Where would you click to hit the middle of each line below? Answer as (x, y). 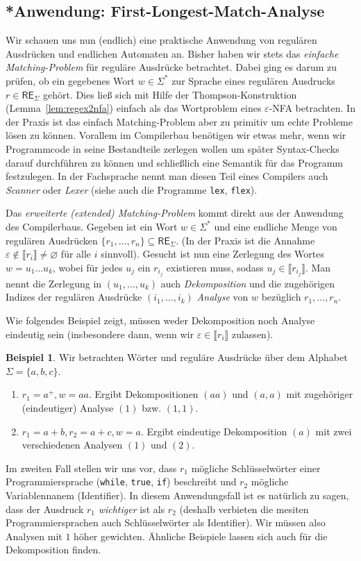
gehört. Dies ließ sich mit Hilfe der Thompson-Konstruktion (170, 94)
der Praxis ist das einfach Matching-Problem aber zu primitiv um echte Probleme (179, 121)
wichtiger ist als (132, 509)
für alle (76, 254)
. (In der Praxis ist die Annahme (245, 240)
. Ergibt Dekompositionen (144, 394)
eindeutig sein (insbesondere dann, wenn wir (100, 334)
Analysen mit (34, 536)
